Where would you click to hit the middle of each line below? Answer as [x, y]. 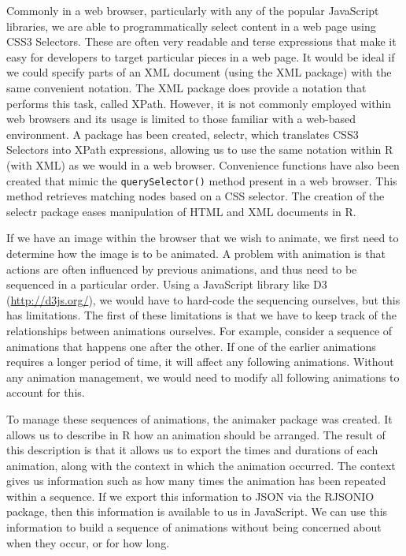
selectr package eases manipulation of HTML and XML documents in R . [181, 211]
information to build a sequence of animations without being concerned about [194, 527]
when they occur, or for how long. [88, 542]
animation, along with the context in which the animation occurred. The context [201, 465]
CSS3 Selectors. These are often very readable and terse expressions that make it [201, 41]
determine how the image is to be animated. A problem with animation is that [196, 253]
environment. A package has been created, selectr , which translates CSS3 [183, 134]
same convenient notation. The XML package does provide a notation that [186, 87]
